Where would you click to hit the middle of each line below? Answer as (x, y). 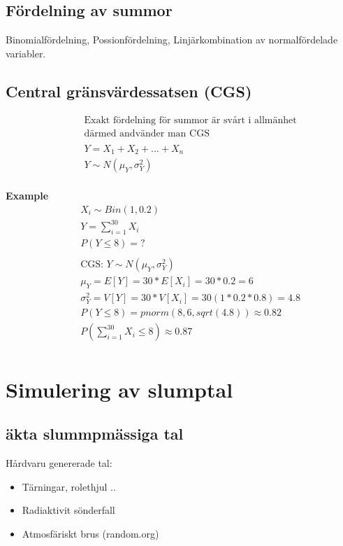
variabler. (26, 53)
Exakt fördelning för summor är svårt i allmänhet (190, 120)
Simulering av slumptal (119, 389)
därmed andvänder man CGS (147, 133)
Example (27, 196)
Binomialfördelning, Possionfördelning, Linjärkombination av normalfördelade (172, 40)
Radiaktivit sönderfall (68, 510)
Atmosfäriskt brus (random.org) (90, 533)
